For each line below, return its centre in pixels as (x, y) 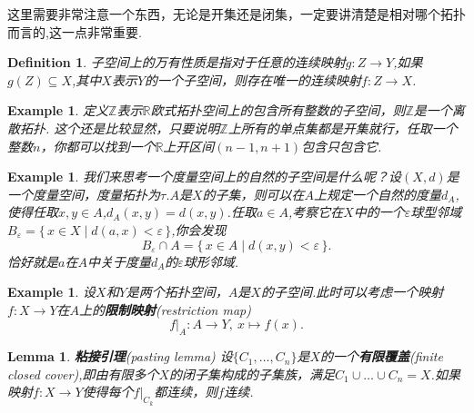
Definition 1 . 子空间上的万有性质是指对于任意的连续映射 (176, 62)
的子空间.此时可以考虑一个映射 (352, 292)
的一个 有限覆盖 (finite (382, 356)
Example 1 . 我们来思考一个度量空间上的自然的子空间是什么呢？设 (205, 177)
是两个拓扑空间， (177, 292)
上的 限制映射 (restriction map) (165, 309)
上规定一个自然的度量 (378, 194)
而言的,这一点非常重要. (75, 31)
